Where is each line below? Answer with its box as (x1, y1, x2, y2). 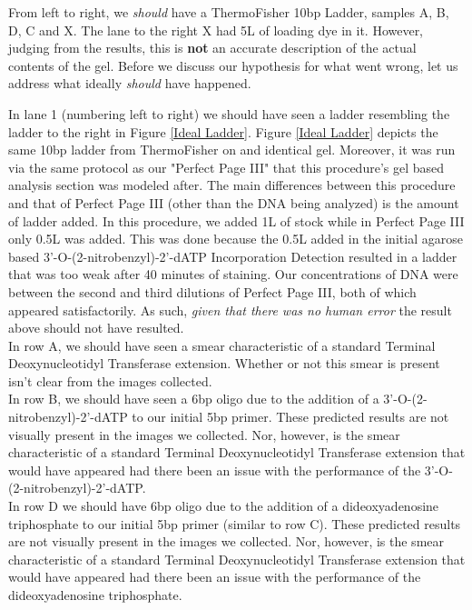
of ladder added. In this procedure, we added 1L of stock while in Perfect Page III (8, 211, 465, 230)
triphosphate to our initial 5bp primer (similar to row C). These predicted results (8, 514, 461, 533)
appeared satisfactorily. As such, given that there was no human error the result (8, 300, 452, 319)
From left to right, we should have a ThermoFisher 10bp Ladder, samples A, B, (8, 3, 449, 21)
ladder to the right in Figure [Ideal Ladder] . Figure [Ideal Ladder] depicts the (8, 122, 438, 141)
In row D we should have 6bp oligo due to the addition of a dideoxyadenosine (8, 496, 439, 515)
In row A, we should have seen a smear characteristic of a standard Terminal (8, 335, 436, 355)
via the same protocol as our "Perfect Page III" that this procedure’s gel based (8, 157, 445, 176)
